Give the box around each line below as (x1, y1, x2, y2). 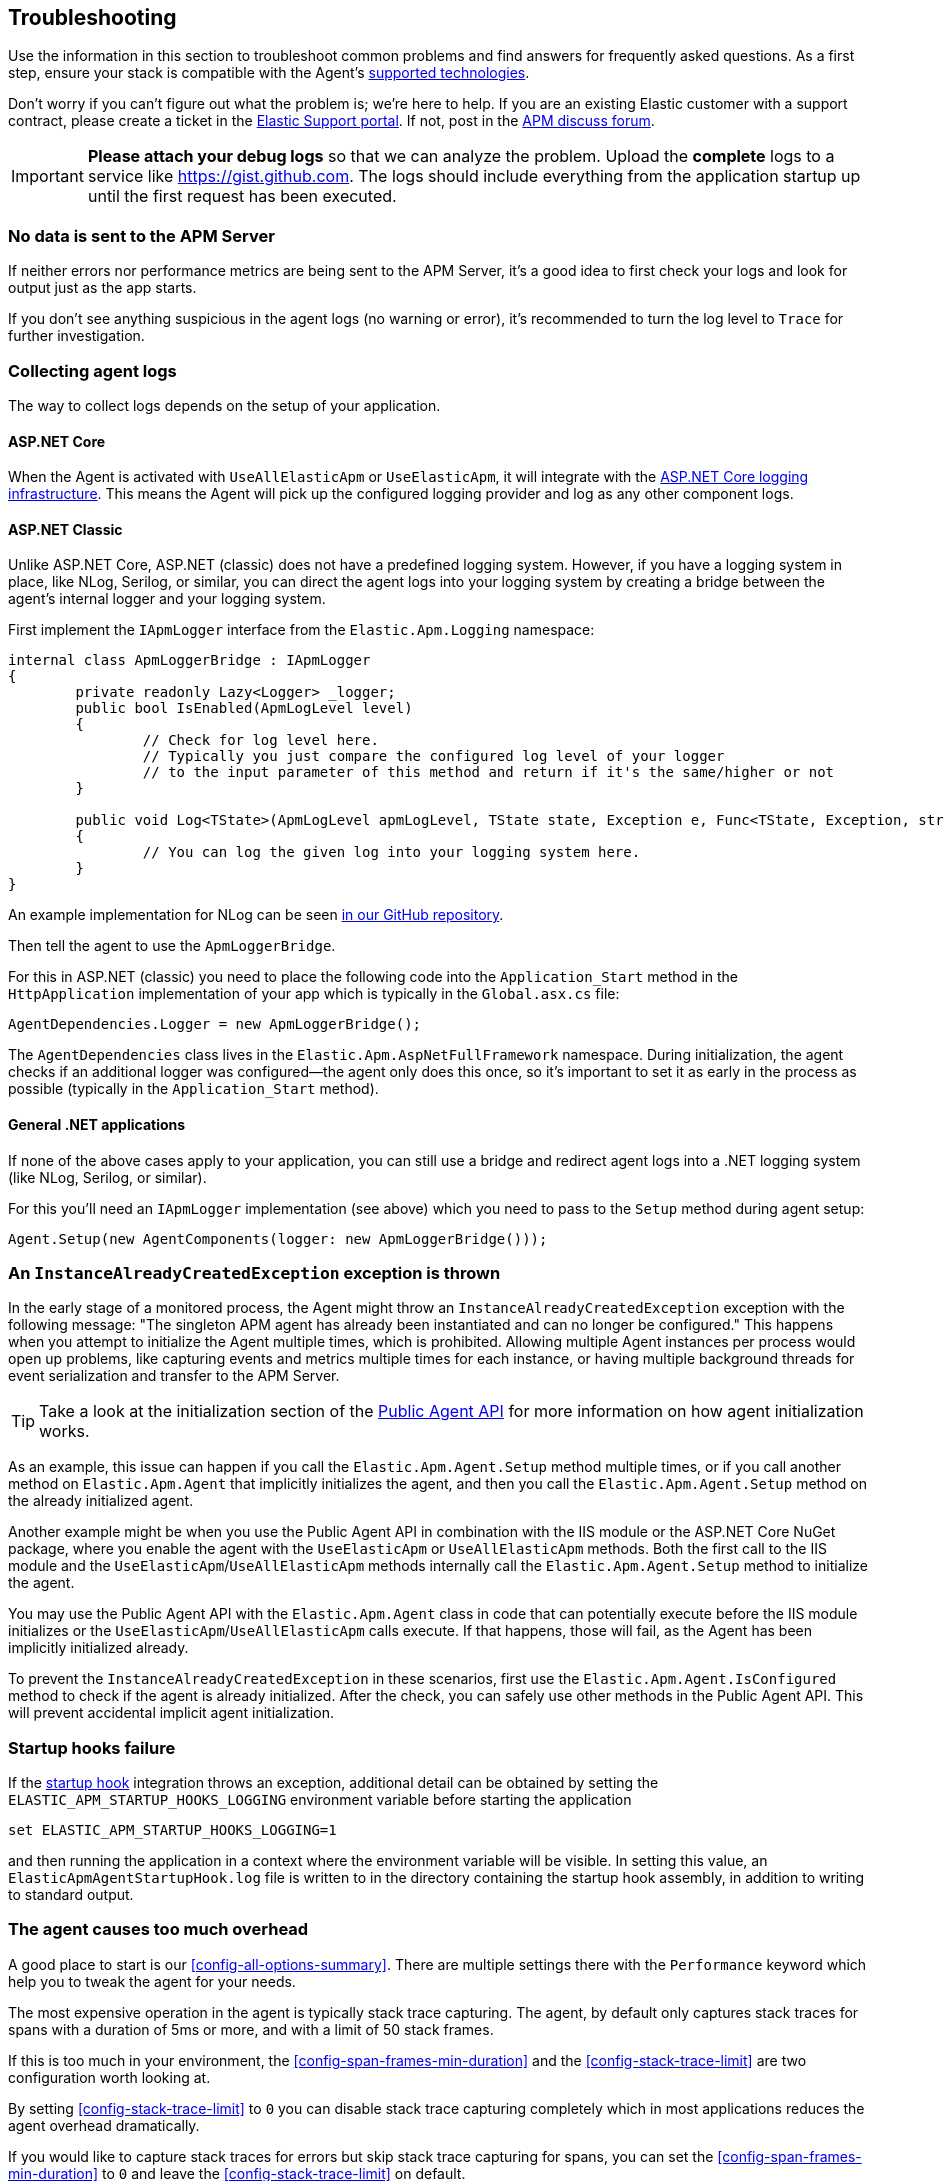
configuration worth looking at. (8, 2068, 211, 2086)
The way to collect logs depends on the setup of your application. (8, 396, 441, 414)
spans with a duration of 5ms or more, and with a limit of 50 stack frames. (8, 2020, 494, 2038)
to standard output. (8, 1886, 134, 1904)
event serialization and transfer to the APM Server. (8, 1367, 340, 1385)
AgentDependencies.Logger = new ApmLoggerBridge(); (8, 1016, 422, 1033)
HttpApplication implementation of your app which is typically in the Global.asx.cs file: (8, 985, 620, 1003)
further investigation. (8, 327, 145, 345)
